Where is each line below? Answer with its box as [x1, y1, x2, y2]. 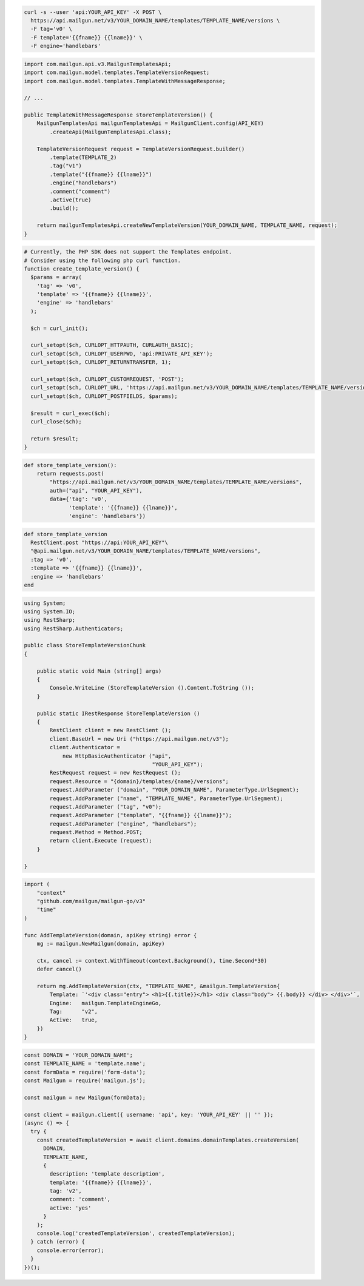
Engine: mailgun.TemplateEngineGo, [49, 1000, 162, 1006]
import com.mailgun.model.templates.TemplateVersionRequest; [24, 69, 210, 76]
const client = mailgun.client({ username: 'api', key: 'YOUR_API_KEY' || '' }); [24, 1111, 274, 1118]
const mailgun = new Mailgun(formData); [24, 1094, 146, 1101]
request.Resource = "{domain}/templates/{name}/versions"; [49, 778, 229, 785]
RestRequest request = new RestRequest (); [49, 769, 181, 776]
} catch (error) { [30, 1238, 85, 1245]
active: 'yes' [49, 1204, 92, 1211]
